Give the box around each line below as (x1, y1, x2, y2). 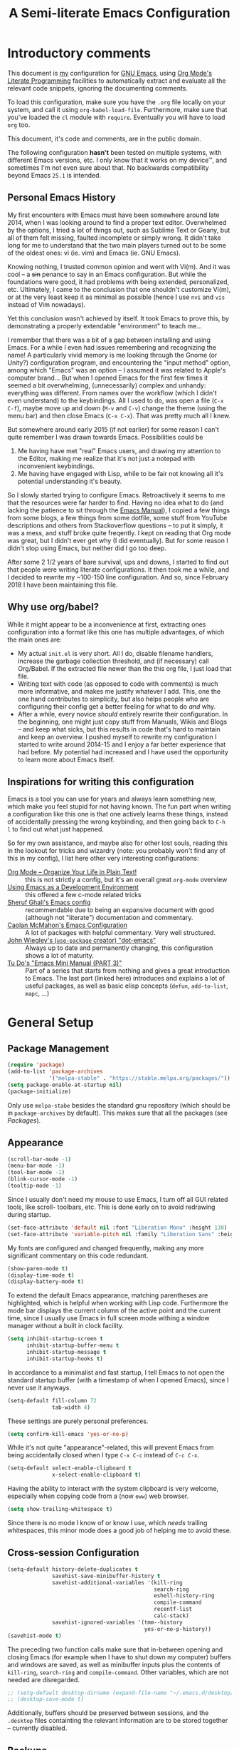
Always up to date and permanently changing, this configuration (25, 944, 213, 952)
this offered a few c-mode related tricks (25, 891, 142, 899)
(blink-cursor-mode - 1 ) (7, 1175, 78, 1183)
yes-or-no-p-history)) (144, 1625, 212, 1632)
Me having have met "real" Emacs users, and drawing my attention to (17, 446, 221, 455)
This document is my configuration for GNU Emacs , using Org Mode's (7, 69, 212, 77)
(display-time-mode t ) (7, 1272, 75, 1279)
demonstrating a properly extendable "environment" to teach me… (7, 321, 203, 330)
